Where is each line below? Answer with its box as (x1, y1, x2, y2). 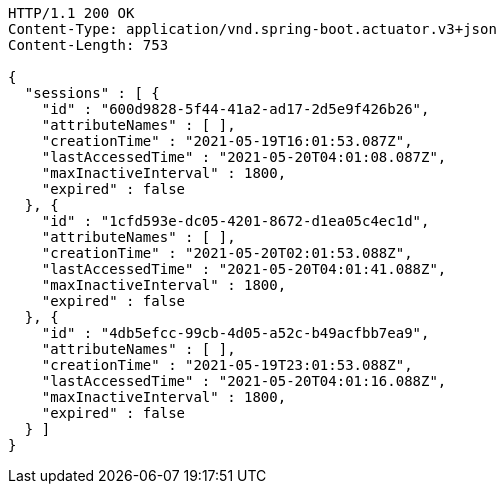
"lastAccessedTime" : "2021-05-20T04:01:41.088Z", (41, 261, 447, 277)
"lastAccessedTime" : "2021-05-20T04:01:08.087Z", (41, 149, 447, 165)
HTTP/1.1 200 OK (8, 5, 135, 21)
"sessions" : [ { (24, 85, 160, 101)
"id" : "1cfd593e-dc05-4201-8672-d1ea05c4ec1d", (41, 213, 430, 229)
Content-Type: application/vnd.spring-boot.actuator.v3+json (8, 21, 497, 37)
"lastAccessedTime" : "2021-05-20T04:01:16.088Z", (41, 373, 447, 389)
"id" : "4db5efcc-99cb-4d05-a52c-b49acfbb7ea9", (41, 325, 430, 341)
